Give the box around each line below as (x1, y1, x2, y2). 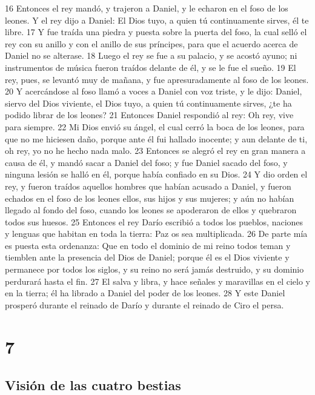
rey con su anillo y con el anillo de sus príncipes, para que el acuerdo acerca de (5, 37, 298, 50)
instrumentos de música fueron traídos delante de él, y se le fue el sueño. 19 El (5, 61, 296, 73)
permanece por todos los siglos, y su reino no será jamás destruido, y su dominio (5, 263, 304, 276)
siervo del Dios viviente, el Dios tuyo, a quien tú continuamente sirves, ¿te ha (5, 96, 292, 109)
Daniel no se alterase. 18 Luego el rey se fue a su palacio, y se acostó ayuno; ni (5, 49, 297, 62)
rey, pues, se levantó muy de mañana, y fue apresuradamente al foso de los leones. (5, 73, 309, 85)
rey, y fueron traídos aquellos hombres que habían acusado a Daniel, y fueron (5, 179, 291, 192)
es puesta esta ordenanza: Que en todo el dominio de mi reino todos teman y (5, 239, 291, 251)
